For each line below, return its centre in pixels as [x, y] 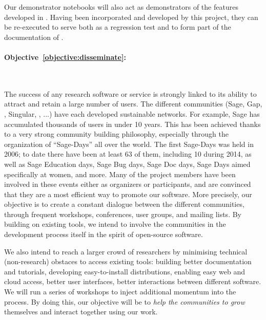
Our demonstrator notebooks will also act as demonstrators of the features [121, 7]
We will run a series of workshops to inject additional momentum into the [120, 292]
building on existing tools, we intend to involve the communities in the [115, 224]
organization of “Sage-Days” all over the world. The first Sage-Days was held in [129, 144]
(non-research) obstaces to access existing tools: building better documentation [128, 261]
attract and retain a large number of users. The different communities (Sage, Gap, [133, 104]
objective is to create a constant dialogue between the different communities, [124, 204]
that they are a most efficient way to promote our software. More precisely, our [128, 194]
